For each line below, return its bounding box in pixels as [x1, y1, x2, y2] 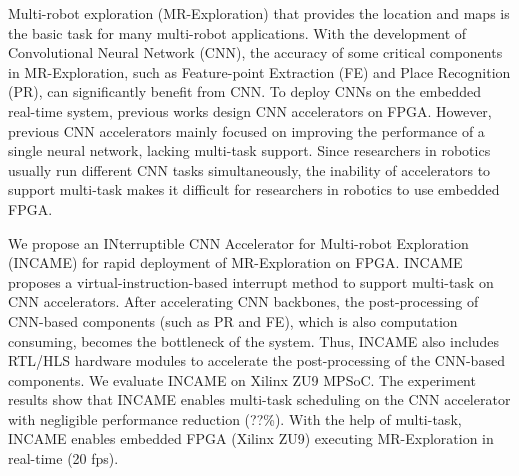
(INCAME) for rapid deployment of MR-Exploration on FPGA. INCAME [8, 252, 463, 273]
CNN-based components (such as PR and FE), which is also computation [8, 310, 458, 331]
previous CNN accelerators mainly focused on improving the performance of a [8, 120, 485, 141]
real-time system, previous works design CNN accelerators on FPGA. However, [8, 100, 492, 121]
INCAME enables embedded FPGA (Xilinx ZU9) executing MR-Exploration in [8, 428, 494, 449]
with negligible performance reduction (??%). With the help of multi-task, [8, 408, 462, 429]
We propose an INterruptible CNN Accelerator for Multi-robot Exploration [8, 232, 469, 253]
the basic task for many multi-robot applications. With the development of [8, 22, 467, 43]
